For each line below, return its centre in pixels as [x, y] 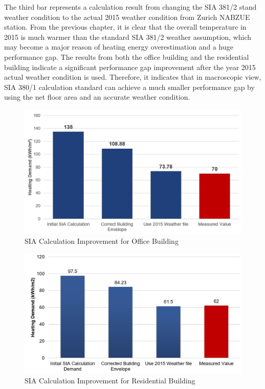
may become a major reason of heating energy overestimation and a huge [119, 47]
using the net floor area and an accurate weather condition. [97, 97]
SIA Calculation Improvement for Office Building [102, 241]
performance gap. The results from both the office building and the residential [127, 56]
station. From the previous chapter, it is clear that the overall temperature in [125, 27]
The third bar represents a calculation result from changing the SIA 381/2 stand [130, 7]
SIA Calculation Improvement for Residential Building [110, 380]
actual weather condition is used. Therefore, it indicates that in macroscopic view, [133, 77]
